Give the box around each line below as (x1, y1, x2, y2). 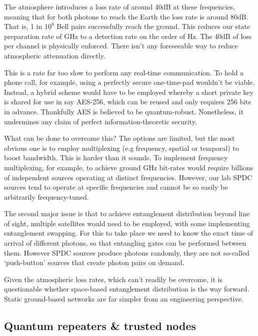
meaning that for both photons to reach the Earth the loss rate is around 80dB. (4, 11, 248, 21)
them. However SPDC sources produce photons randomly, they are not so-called (4, 247, 249, 258)
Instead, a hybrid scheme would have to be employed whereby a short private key (4, 86, 253, 97)
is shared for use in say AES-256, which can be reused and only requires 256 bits (4, 96, 251, 107)
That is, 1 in (4, 21, 42, 31)
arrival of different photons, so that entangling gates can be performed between (4, 238, 246, 248)
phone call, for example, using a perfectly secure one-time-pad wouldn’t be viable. (4, 77, 255, 87)
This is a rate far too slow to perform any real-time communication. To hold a (4, 67, 244, 77)
